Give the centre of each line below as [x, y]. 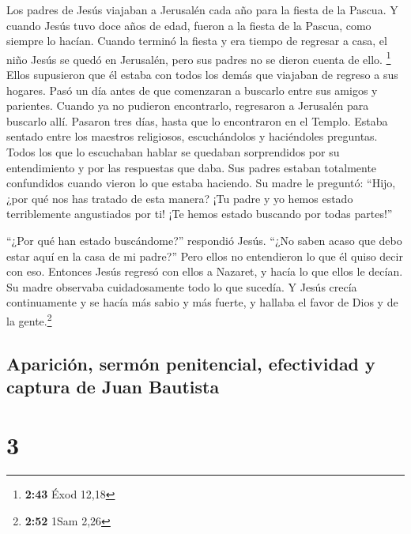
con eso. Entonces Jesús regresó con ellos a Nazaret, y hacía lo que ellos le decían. [205, 271]
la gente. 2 [29, 319]
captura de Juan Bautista [113, 386]
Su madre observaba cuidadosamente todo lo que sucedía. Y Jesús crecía [182, 286]
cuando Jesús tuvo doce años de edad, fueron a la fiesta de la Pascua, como [189, 25]
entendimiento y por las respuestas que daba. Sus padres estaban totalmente [192, 167]
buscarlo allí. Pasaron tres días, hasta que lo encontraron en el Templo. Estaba [197, 120]
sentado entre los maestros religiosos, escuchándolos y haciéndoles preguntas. [192, 136]
